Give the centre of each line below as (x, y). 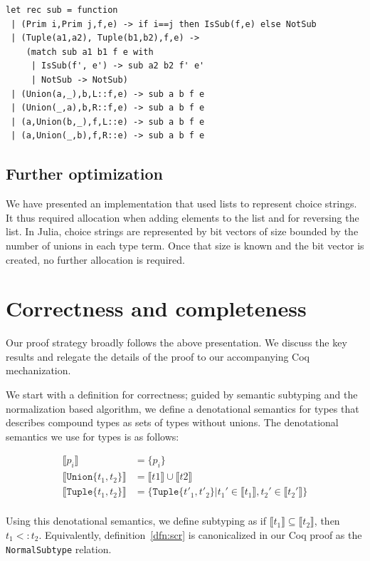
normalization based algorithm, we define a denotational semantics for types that (183, 408)
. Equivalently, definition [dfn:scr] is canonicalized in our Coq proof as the (200, 534)
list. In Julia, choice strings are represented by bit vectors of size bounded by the (182, 231)
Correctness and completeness (156, 308)
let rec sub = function (62, 10)
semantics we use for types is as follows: (92, 436)
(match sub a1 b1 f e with (90, 52)
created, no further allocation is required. (95, 259)
